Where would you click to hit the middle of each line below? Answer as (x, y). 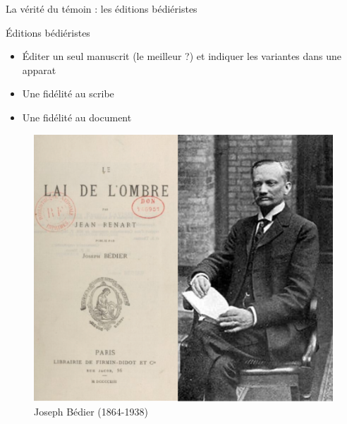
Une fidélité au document (77, 117)
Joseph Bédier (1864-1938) (91, 411)
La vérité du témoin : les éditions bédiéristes (102, 8)
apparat (39, 69)
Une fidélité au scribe (68, 93)
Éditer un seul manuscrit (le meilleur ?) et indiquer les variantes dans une (182, 56)
